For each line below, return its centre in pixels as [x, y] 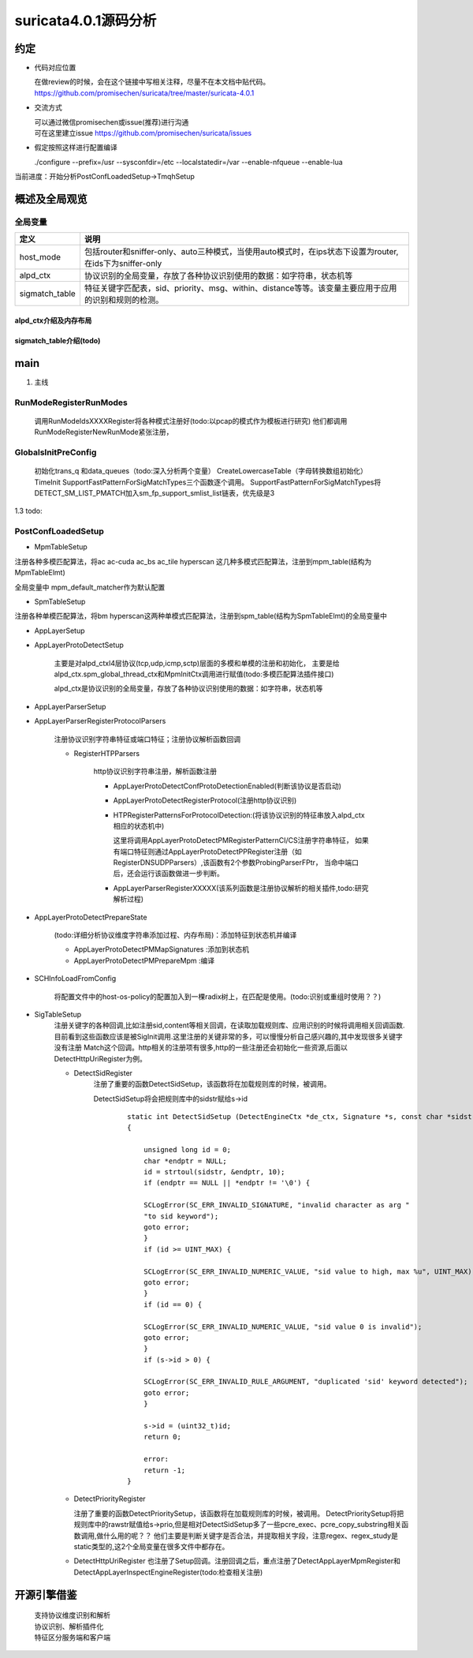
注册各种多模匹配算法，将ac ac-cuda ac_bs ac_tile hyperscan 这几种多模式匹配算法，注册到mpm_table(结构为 [193, 561]
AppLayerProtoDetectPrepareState [91, 917]
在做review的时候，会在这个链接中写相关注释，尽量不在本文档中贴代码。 [152, 82]
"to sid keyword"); [181, 1216]
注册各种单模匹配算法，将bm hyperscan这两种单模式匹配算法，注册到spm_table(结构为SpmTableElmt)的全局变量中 [201, 616]
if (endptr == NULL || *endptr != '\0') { [227, 1183]
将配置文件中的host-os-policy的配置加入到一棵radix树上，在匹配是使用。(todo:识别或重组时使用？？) [218, 996]
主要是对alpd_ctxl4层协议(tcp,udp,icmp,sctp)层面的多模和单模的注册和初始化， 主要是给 [197, 663]
